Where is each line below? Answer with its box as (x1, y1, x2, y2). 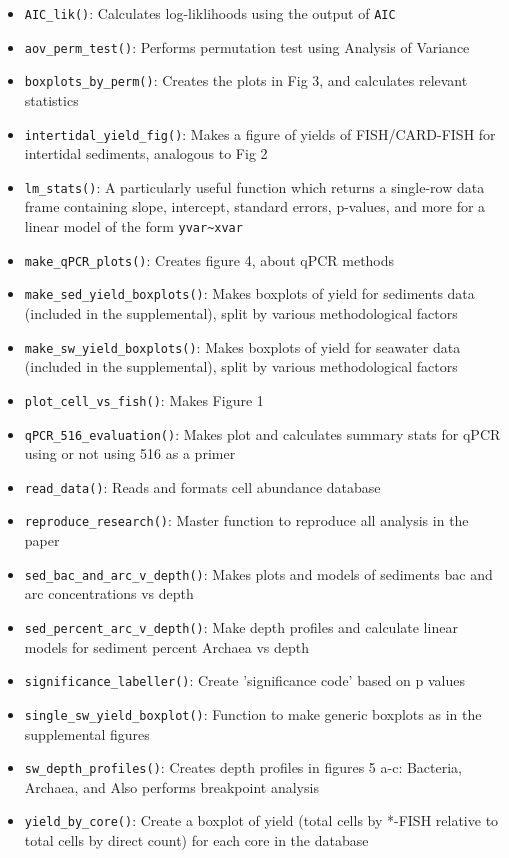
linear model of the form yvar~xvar (24, 216, 243, 237)
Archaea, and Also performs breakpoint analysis (24, 776, 319, 797)
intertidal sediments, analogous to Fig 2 (24, 143, 268, 164)
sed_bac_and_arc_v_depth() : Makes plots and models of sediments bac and (24, 563, 493, 584)
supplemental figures (24, 723, 150, 744)
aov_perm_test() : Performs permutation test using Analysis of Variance (24, 36, 470, 57)
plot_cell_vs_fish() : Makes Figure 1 (24, 389, 264, 410)
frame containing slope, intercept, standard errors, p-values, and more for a (24, 196, 486, 217)
